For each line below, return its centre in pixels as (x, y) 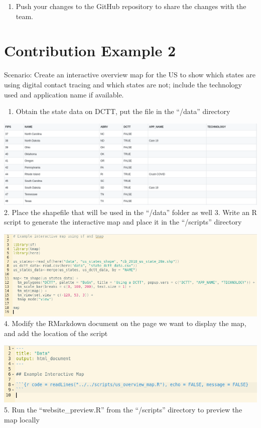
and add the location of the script (56, 333)
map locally (22, 419)
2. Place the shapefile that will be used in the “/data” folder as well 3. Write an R (130, 212)
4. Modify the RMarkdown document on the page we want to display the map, (125, 323)
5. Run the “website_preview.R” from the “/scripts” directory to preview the (123, 410)
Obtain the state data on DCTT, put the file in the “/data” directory (123, 111)
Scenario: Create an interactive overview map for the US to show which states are (130, 75)
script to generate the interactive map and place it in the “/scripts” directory (123, 222)
